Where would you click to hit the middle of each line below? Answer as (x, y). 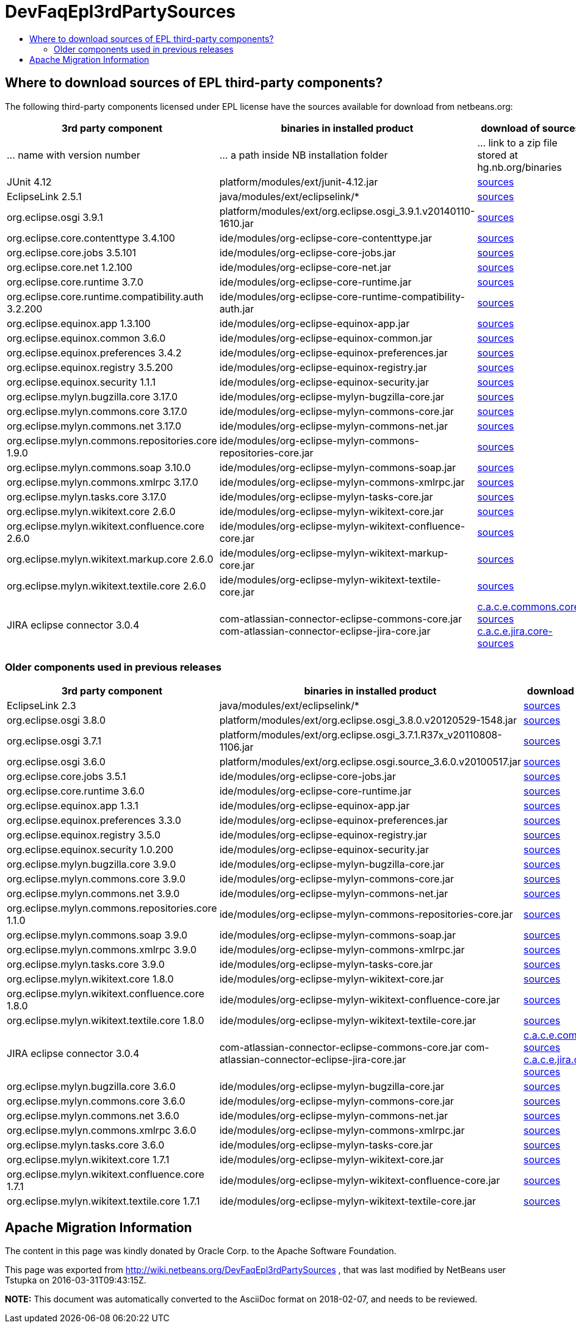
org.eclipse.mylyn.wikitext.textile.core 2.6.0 (106, 586)
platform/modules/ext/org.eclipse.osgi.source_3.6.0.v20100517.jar (370, 762)
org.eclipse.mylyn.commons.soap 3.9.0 (97, 935)
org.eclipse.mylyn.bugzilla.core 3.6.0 (91, 1087)
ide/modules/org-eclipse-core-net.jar (305, 267)
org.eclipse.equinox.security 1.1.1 (81, 382)
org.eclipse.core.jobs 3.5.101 (72, 252)
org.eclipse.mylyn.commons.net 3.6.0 (93, 1116)
